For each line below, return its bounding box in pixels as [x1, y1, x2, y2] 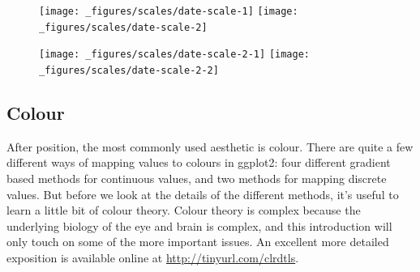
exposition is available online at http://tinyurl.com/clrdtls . [6, 249, 299, 266]
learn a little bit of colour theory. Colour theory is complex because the [6, 202, 361, 219]
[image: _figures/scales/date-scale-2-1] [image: [39, 49, 310, 61]
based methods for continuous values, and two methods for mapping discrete [6, 170, 387, 187]
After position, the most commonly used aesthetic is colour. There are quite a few [6, 138, 414, 155]
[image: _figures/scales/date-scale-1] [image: [39, 6, 298, 17]
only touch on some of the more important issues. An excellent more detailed [6, 233, 389, 250]
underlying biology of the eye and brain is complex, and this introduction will [6, 217, 392, 234]
